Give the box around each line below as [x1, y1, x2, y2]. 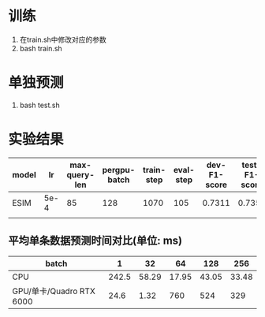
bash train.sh [19, 43, 63, 53]
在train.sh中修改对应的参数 [19, 35, 106, 44]
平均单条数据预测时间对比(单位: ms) [8, 234, 183, 248]
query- [66, 169, 95, 180]
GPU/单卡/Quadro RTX [12, 285, 96, 296]
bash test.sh [19, 100, 61, 110]
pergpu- [102, 164, 136, 175]
